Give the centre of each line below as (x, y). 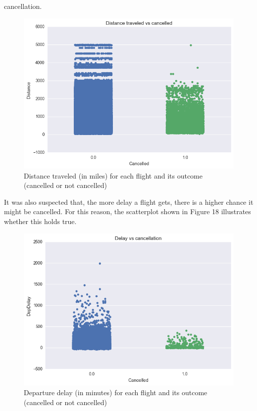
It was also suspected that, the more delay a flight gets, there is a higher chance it (129, 202)
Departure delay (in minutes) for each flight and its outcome (116, 392)
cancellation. (23, 6)
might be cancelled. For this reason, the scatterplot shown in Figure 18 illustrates (128, 211)
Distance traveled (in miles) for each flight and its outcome (113, 175)
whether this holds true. (40, 221)
